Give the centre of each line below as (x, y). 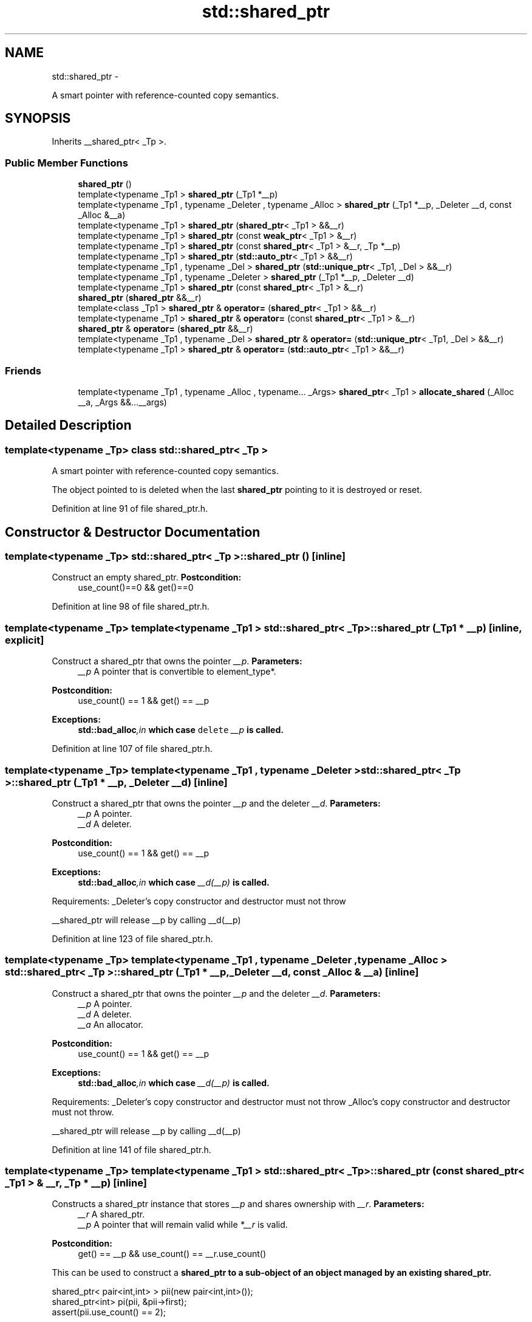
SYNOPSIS (38, 119)
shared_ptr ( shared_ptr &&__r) (140, 298)
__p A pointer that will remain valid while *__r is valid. (183, 1225)
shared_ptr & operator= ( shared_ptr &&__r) (165, 329)
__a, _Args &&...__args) (122, 402)
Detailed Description (68, 425)
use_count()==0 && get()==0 (136, 588)
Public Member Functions (66, 163)
